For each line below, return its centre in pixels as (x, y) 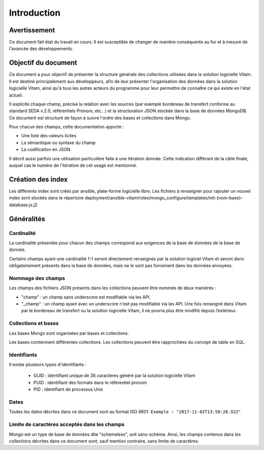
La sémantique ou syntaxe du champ (58, 143)
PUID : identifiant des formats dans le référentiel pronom (90, 382)
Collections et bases (34, 324)
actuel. (16, 95)
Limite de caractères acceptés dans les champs (67, 425)
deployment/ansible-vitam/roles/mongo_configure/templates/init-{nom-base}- (164, 198)
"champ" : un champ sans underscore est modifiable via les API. (86, 297)
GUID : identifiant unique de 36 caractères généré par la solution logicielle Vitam (114, 375)
